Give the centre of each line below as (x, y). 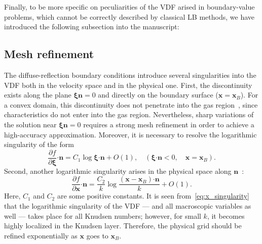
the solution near (30, 124)
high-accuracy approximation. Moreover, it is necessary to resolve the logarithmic (130, 134)
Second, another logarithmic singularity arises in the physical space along (118, 170)
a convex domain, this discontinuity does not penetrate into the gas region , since (131, 104)
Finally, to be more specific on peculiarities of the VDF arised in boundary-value (129, 7)
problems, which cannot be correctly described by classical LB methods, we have (129, 16)
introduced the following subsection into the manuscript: (92, 27)
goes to (97, 235)
